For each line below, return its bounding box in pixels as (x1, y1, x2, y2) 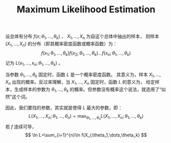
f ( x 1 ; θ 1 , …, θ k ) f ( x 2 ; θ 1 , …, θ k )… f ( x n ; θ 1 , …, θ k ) (40, 50, 132, 57)
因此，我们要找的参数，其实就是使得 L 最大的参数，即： (5, 104, 123, 111)
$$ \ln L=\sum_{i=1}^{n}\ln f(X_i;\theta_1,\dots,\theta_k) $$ (25, 132, 147, 138)
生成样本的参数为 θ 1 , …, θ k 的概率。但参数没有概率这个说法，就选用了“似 (14, 86, 166, 94)
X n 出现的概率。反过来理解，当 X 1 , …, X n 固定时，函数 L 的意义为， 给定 (5, 79, 155, 86)
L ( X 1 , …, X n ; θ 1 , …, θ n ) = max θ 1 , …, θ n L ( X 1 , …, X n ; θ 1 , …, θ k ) (28, 113, 144, 121)
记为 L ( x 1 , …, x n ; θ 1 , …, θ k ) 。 (5, 60, 63, 67)
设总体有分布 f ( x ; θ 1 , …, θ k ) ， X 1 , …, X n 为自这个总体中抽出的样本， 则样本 (5, 33, 160, 41)
